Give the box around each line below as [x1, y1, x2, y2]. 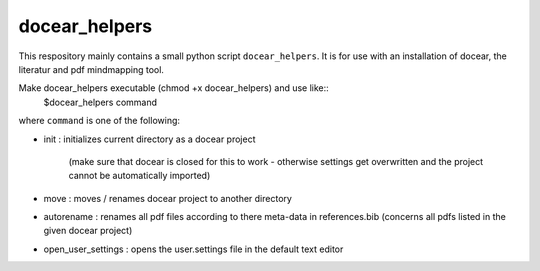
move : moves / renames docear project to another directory [43, 192, 292, 204]
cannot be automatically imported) [68, 170, 211, 182]
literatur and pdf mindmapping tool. [18, 63, 165, 75]
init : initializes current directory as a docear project [43, 133, 256, 145]
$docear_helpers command [43, 96, 158, 108]
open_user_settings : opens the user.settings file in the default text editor [43, 243, 344, 255]
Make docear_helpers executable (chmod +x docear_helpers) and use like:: [18, 82, 329, 94]
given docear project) [43, 225, 133, 237]
